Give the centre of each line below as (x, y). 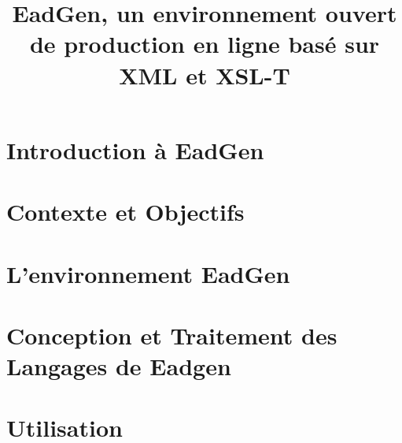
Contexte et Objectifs (125, 212)
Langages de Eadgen (119, 366)
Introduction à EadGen (135, 149)
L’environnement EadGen (148, 273)
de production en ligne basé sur (205, 44)
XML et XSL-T (205, 74)
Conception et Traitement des (172, 335)
